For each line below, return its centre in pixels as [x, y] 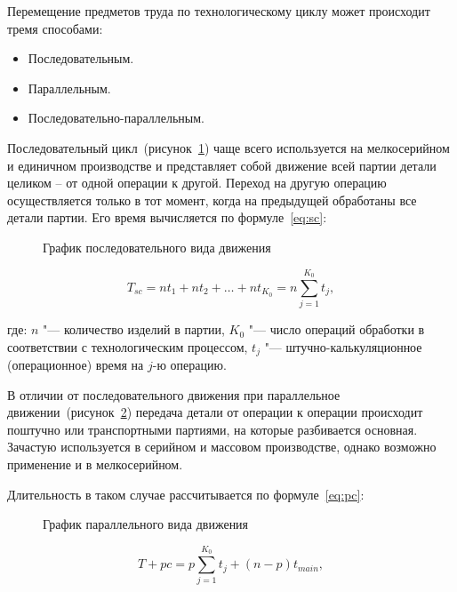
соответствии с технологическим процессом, [128, 346]
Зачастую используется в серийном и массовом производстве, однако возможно [222, 447]
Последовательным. [81, 58]
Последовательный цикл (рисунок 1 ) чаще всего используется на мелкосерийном [228, 147]
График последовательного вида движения [157, 247]
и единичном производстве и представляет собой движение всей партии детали [222, 165]
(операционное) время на [76, 365]
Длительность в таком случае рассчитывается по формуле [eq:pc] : [186, 494]
